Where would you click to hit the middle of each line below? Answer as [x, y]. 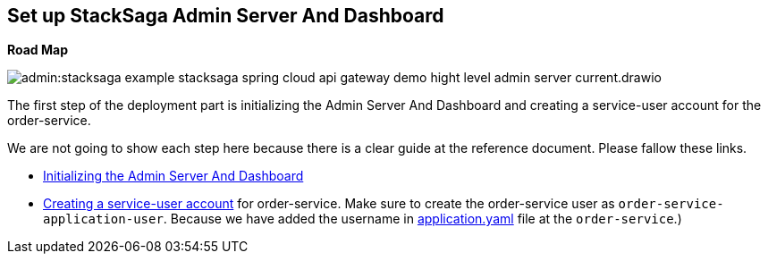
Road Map [38, 50]
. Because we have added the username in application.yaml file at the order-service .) [422, 219]
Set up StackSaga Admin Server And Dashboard [226, 16]
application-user [103, 219]
